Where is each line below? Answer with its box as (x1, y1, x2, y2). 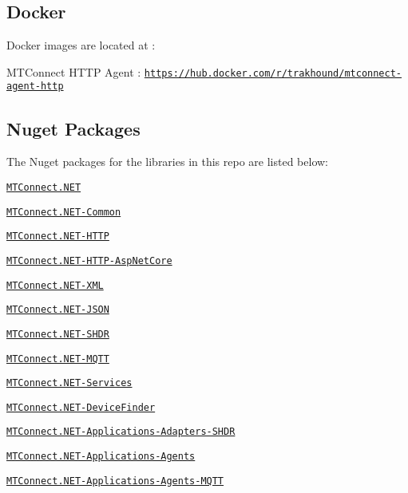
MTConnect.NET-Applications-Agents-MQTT (6, 475, 224, 487)
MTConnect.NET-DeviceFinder (6, 401, 156, 413)
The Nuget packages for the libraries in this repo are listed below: (6, 153, 328, 170)
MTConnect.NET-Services (6, 377, 133, 389)
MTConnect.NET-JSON (6, 304, 109, 316)
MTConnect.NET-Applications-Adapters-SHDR (6, 426, 236, 438)
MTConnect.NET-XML (6, 279, 104, 291)
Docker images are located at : (6, 37, 156, 53)
